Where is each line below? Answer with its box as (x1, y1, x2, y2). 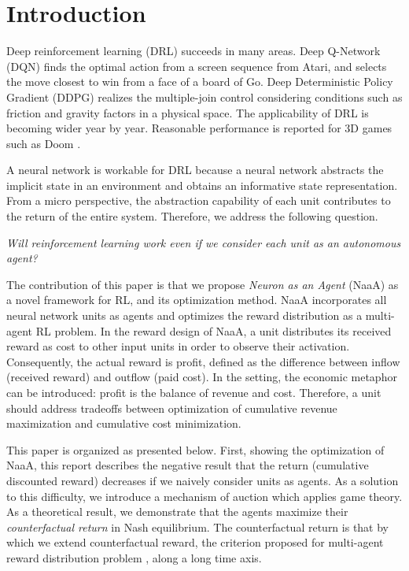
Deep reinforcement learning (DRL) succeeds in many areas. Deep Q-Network (6, 43, 381, 59)
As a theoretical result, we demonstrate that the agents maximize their (6, 503, 348, 520)
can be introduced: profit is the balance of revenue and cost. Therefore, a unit (6, 384, 381, 400)
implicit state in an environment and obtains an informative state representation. (6, 176, 398, 193)
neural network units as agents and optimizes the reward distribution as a (6, 307, 363, 324)
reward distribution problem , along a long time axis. (6, 549, 262, 565)
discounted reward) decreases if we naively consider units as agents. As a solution (6, 472, 399, 488)
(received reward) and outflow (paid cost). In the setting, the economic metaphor (6, 369, 397, 385)
